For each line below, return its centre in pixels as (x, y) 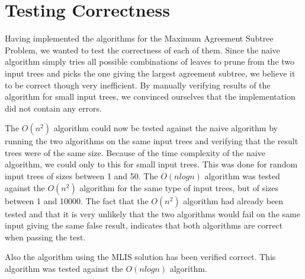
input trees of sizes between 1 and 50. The (81, 176)
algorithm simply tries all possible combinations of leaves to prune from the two (150, 61)
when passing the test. (45, 237)
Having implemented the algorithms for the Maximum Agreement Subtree (139, 38)
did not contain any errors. (53, 108)
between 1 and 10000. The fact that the (77, 200)
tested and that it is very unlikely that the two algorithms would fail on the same (152, 213)
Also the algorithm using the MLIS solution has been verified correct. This (140, 257)
